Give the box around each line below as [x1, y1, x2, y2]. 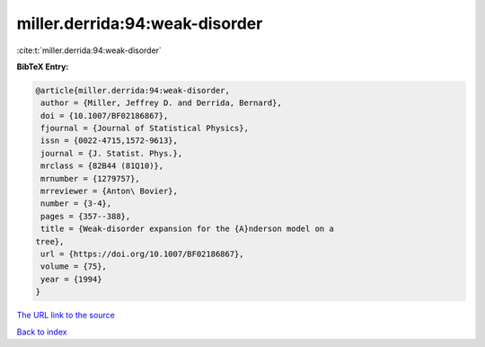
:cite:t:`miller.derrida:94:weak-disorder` [16, 45, 162, 56]
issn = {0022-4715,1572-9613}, [40, 136, 179, 146]
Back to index [16, 326, 67, 337]
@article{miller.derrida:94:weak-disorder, [35, 85, 231, 95]
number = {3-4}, [40, 199, 112, 209]
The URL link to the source [16, 310, 116, 321]
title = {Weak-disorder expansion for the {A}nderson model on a [40, 224, 334, 234]
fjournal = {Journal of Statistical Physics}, [40, 123, 249, 134]
